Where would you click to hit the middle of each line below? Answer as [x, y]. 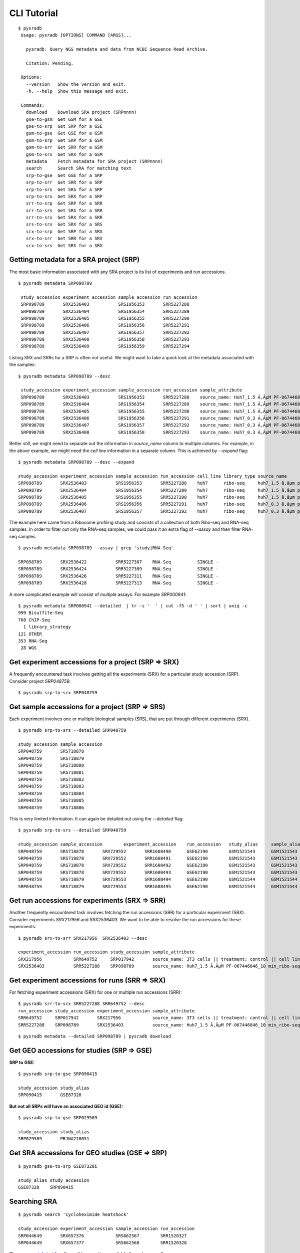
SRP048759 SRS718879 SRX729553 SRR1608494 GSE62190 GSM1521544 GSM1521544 [158, 879]
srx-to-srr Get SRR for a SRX [64, 239]
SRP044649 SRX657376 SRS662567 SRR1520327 [102, 1236]
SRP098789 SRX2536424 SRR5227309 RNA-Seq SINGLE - [118, 569]
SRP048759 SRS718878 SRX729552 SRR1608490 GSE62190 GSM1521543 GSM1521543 [158, 851]
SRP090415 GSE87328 [50, 1095]
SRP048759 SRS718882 [51, 780]
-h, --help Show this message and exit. [77, 91]
